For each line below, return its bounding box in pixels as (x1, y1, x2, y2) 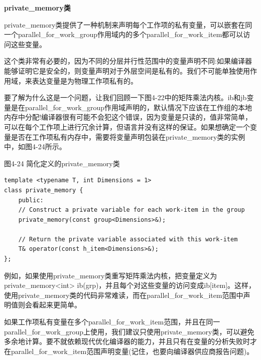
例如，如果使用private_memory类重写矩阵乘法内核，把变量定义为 (4, 270, 217, 280)
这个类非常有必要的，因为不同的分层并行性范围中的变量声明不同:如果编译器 (4, 56, 252, 66)
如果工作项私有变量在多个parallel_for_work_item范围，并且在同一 (4, 316, 220, 327)
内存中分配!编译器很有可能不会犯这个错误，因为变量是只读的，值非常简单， (4, 112, 252, 122)
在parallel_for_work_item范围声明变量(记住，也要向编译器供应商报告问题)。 (4, 345, 254, 356)
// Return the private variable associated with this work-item (18, 235, 238, 243)
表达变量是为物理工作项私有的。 (32, 75, 138, 86)
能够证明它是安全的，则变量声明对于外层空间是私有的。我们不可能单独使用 (4, 65, 250, 76)
